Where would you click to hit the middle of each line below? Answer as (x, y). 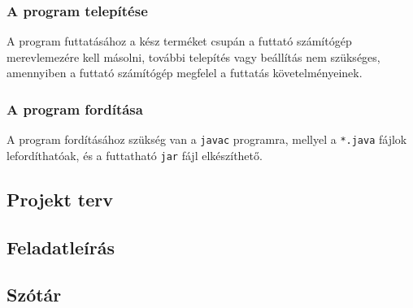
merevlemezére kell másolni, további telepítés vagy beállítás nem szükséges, (193, 56)
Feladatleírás (61, 247)
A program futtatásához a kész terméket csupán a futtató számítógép (179, 41)
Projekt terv (60, 199)
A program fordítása (75, 108)
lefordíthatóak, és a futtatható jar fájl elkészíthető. (135, 155)
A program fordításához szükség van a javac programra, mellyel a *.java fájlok (207, 139)
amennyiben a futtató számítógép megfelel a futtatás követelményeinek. (185, 73)
